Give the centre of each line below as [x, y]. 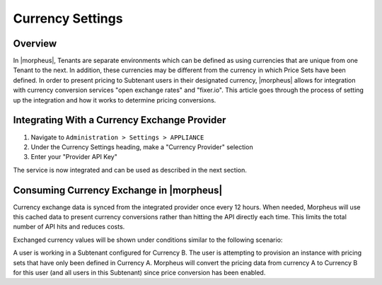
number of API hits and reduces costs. [69, 227]
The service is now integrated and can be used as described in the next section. [130, 170]
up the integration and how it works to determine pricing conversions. [115, 100]
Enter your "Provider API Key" [74, 157]
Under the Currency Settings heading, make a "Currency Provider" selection [142, 147]
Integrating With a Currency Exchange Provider [120, 120]
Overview [35, 43]
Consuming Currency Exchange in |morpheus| [118, 190]
